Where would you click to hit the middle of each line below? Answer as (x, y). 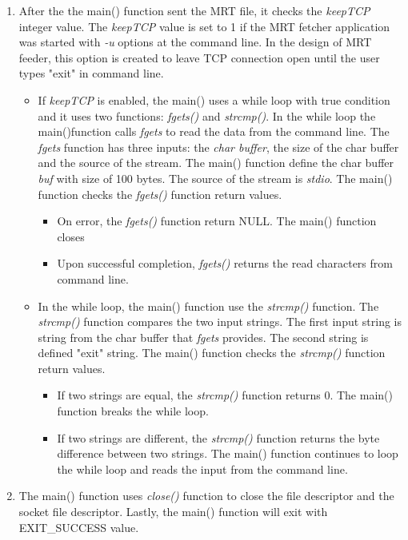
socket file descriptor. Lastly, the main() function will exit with (173, 512)
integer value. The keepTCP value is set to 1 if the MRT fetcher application (204, 26)
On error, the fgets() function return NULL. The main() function (217, 221)
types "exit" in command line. (91, 73)
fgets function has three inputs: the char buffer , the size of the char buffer (218, 147)
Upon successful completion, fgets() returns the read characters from (225, 263)
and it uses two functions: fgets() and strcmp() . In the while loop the (207, 115)
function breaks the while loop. (133, 411)
